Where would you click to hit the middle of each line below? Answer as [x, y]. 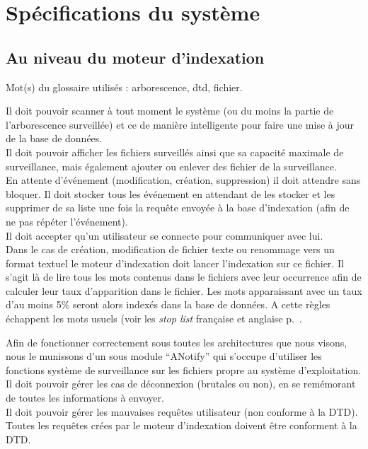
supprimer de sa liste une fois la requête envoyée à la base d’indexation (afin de [178, 208]
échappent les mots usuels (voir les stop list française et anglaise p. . [154, 319]
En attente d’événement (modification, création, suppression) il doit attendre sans [183, 180]
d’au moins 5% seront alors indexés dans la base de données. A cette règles [168, 304]
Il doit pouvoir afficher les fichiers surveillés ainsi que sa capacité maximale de [175, 152]
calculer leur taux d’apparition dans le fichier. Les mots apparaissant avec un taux [184, 290]
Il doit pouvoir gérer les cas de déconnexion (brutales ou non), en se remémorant [181, 384]
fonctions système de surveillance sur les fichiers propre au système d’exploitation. [184, 369]
